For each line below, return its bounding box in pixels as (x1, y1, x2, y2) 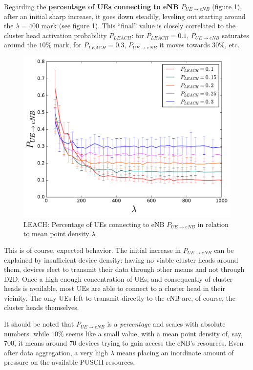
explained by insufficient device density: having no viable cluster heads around (4, 254, 238, 265)
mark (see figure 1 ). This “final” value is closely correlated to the (41, 21, 236, 31)
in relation (197, 219, 229, 229)
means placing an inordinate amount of (116, 347, 234, 357)
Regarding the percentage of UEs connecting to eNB (4, 1, 179, 11)
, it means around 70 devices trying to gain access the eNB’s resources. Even (14, 338, 244, 348)
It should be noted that (4, 319, 74, 329)
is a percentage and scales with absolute (107, 319, 226, 329)
